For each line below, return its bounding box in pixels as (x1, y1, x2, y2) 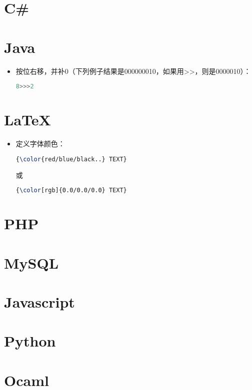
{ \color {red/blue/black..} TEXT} (15, 155, 127, 163)
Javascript (4, 291, 75, 312)
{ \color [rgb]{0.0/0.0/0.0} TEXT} (15, 187, 127, 194)
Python (4, 331, 56, 351)
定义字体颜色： (15, 138, 65, 149)
